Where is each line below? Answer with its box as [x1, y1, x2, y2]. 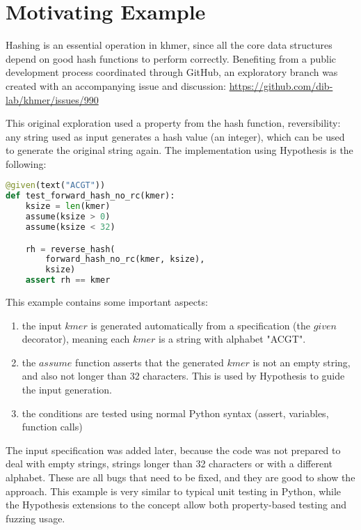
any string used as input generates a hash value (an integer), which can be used [6, 129, 345, 143]
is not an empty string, [252, 354, 351, 369]
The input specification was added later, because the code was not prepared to [6, 442, 341, 457]
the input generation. [22, 382, 112, 396]
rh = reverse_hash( [25, 244, 115, 254]
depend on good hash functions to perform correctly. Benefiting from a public [6, 51, 337, 65]
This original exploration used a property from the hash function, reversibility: [6, 116, 341, 130]
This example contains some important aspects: [6, 295, 208, 309]
